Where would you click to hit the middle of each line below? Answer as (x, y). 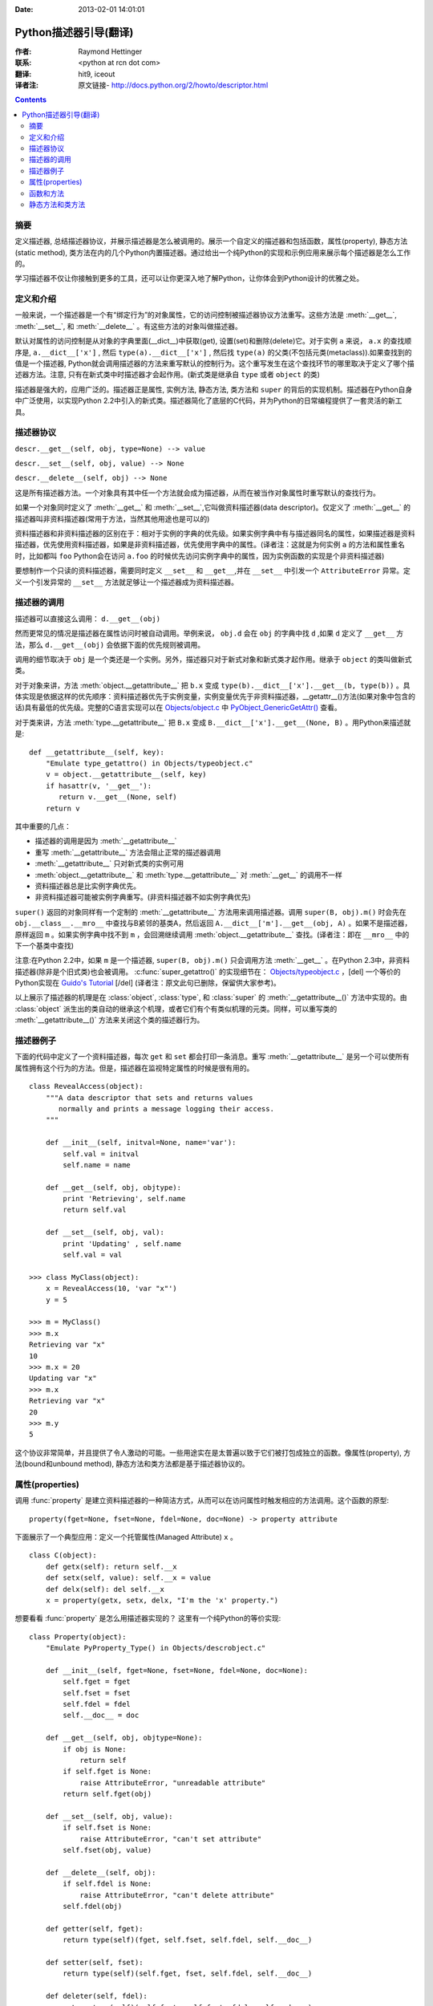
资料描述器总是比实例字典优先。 (87, 886)
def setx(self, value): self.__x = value (128, 1578)
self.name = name (97, 1165)
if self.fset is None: (107, 1828)
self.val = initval (101, 1154)
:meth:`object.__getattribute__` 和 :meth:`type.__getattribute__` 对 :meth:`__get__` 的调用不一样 (188, 875)
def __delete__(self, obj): (101, 1872)
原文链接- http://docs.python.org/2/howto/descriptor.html (173, 85)
